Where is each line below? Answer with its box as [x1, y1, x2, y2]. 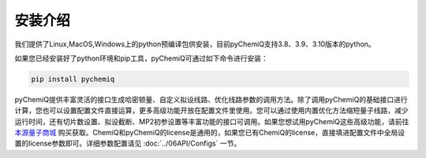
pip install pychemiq [31, 75, 115, 83]
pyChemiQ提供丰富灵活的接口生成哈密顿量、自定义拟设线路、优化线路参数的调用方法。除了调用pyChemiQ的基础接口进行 [14, 94, 408, 104]
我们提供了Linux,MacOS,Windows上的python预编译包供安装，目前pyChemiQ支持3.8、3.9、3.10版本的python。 [14, 39, 376, 49]
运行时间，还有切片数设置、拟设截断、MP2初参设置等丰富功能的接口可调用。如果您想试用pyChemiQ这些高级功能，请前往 [14, 116, 409, 126]
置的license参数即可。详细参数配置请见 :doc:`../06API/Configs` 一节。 [14, 138, 241, 149]
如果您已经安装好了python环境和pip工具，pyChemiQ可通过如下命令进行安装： [14, 53, 268, 63]
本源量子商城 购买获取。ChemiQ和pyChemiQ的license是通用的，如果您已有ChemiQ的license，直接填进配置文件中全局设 [14, 128, 405, 138]
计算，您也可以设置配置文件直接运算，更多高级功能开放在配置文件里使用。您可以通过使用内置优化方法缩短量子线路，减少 [14, 106, 409, 116]
